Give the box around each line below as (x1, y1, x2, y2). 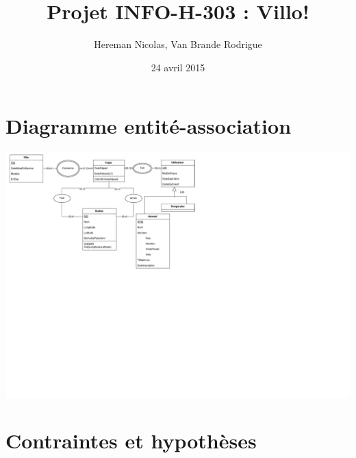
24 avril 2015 (151, 60, 205, 74)
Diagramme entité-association (5, 112, 292, 140)
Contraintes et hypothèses (5, 426, 257, 455)
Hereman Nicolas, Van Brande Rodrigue (94, 37, 262, 51)
